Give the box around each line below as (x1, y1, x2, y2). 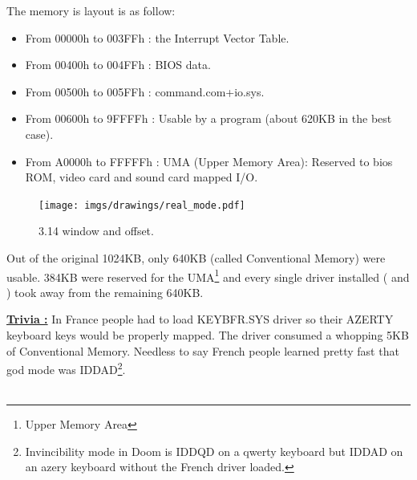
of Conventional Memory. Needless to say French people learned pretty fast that (6, 342, 399, 359)
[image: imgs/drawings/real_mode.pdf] (38, 199, 245, 211)
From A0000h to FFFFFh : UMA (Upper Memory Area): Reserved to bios (25, 153, 393, 169)
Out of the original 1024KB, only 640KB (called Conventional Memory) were (6, 250, 386, 266)
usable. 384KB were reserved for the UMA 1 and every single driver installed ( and (6, 266, 410, 285)
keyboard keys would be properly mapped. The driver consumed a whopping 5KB (6, 327, 409, 344)
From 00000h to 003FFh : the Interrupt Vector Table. (25, 29, 289, 46)
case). (25, 125, 54, 142)
